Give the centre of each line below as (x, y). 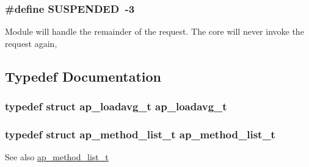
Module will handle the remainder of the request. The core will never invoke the (154, 31)
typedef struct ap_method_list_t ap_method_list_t (140, 134)
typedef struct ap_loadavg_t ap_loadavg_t (116, 106)
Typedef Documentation (83, 76)
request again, (31, 43)
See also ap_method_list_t (57, 157)
